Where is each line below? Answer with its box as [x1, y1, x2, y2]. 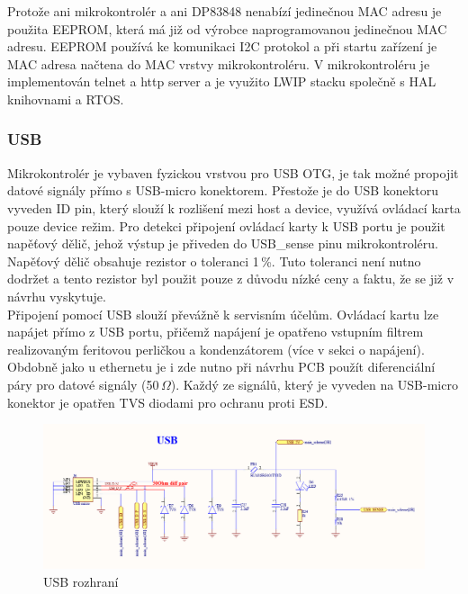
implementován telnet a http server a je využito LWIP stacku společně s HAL [7, 72, 436, 91]
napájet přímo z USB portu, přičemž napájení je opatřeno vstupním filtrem [7, 322, 424, 341]
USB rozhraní [43, 571, 119, 590]
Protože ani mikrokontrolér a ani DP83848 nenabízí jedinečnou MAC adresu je [7, 2, 442, 20]
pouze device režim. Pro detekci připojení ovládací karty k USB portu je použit [7, 216, 445, 235]
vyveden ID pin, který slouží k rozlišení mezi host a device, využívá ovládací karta [7, 198, 461, 217]
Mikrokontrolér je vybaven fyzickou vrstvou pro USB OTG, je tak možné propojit [7, 163, 459, 182]
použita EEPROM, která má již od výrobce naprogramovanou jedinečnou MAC [7, 19, 447, 38]
